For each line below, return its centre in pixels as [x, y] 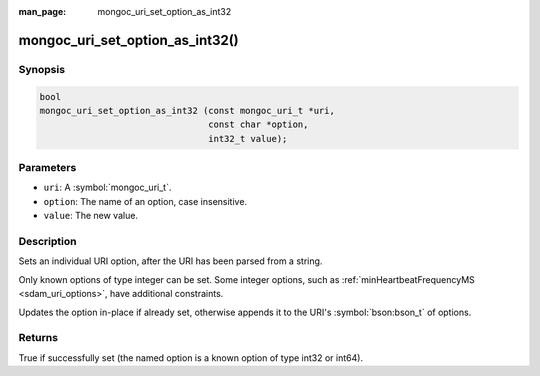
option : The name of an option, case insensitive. [145, 201]
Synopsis [41, 69]
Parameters [47, 168]
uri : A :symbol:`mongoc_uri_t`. [107, 187]
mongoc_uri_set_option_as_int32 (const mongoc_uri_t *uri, [187, 110]
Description [47, 242]
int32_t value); [248, 138]
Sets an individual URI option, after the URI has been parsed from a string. [170, 261]
